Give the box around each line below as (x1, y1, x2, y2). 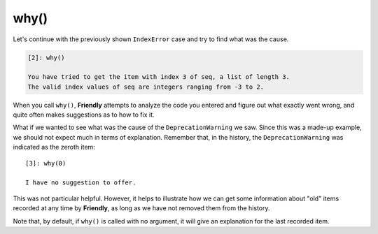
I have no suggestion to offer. (25, 179, 136, 187)
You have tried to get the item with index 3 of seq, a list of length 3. (27, 73, 290, 81)
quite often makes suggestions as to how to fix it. (13, 110, 155, 119)
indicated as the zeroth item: (13, 143, 96, 152)
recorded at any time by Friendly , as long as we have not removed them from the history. (13, 204, 270, 212)
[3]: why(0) (25, 159, 66, 167)
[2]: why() (27, 53, 65, 61)
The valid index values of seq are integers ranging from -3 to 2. (27, 82, 265, 91)
